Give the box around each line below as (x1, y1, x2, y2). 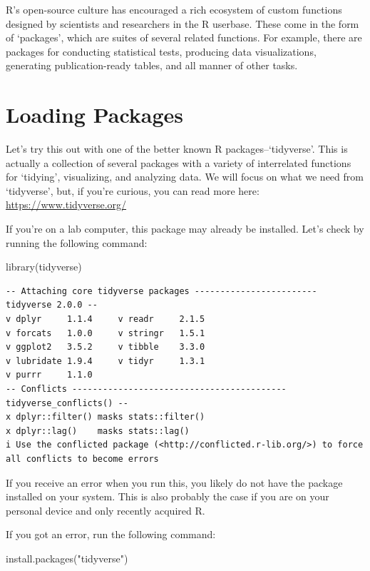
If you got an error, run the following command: (6, 527, 216, 542)
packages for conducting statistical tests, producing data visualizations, (6, 44, 317, 59)
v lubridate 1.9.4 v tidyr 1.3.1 (6, 355, 205, 366)
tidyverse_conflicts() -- (6, 398, 128, 408)
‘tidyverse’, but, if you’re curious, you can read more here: (6, 183, 259, 198)
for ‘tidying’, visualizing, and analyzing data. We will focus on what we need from (6, 169, 364, 184)
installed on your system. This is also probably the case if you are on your (6, 489, 329, 504)
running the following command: (6, 235, 148, 250)
